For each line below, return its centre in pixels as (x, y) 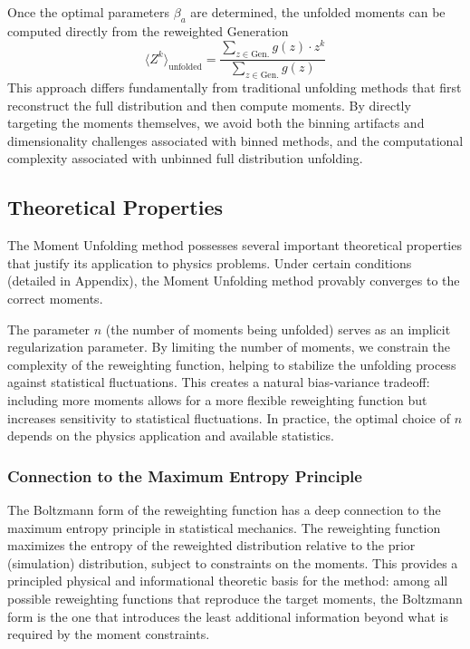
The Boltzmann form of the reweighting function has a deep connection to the (224, 510)
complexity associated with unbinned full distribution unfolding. (185, 158)
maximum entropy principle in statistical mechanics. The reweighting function (224, 527)
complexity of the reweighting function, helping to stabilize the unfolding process (232, 364)
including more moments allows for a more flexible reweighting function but (217, 400)
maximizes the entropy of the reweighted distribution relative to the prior (211, 545)
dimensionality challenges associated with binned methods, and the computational (235, 140)
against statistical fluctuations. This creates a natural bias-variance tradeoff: (219, 382)
